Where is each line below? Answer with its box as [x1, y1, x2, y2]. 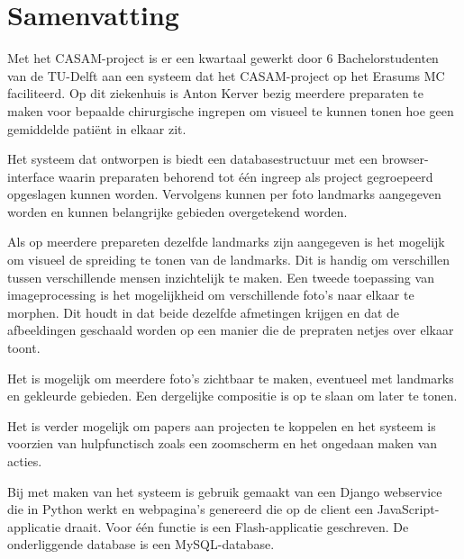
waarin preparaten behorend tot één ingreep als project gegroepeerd [58, 167, 433, 185]
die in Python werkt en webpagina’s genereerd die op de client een [7, 500, 373, 518]
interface [7, 167, 55, 185]
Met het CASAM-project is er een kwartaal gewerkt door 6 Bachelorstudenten [7, 49, 439, 68]
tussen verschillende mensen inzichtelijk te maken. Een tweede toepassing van [7, 267, 434, 286]
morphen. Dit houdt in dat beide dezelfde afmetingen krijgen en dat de [7, 302, 400, 321]
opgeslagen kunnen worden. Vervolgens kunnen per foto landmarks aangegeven [7, 185, 441, 203]
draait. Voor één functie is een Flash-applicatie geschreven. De [64, 517, 409, 536]
